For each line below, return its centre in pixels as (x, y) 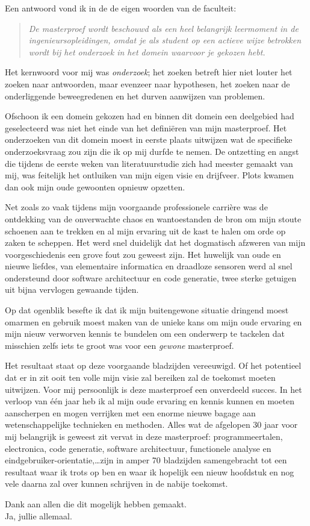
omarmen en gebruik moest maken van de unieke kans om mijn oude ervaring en (153, 321)
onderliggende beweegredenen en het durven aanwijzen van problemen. (135, 95)
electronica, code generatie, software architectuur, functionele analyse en (138, 448)
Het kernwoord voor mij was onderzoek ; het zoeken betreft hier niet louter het (149, 72)
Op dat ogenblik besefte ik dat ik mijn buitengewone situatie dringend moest (147, 310)
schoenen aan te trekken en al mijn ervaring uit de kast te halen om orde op (145, 230)
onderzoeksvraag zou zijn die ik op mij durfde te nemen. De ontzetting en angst (152, 151)
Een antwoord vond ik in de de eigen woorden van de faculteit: (121, 8)
